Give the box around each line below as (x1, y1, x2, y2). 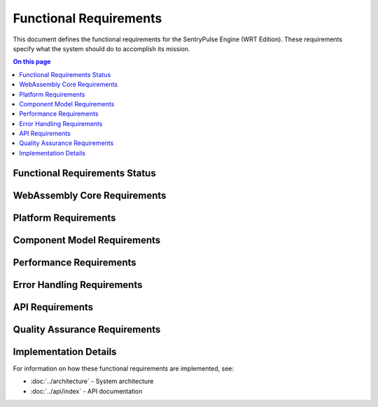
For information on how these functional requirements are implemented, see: (13, 364, 234, 373)
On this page (13, 57, 51, 66)
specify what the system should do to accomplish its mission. (13, 44, 190, 53)
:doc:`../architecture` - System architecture (30, 377, 154, 385)
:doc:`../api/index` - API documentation (30, 387, 143, 395)
